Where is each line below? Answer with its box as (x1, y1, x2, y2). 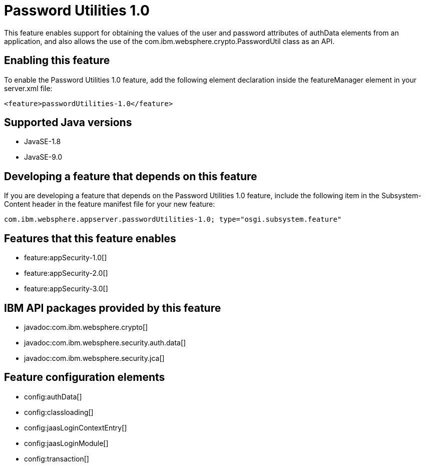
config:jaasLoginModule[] (24, 438, 109, 447)
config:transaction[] (24, 454, 89, 463)
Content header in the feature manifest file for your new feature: (4, 200, 215, 209)
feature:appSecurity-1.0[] (24, 253, 107, 262)
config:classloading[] (24, 407, 94, 416)
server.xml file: (4, 84, 53, 93)
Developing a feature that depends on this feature (4, 170, 257, 183)
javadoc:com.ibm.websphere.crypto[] (24, 322, 148, 331)
